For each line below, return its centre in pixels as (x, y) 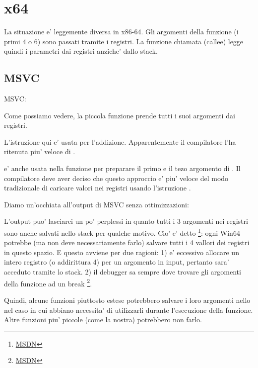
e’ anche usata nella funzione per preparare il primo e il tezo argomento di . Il (122, 168)
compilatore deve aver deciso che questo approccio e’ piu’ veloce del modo (116, 178)
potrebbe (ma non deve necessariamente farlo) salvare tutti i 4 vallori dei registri (127, 242)
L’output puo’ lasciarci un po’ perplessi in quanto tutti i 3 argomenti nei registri (126, 221)
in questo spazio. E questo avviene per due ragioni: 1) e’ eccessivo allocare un (122, 252)
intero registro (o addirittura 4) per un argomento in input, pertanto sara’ (117, 262)
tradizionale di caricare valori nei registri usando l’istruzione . (97, 188)
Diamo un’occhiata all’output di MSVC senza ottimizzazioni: (97, 204)
